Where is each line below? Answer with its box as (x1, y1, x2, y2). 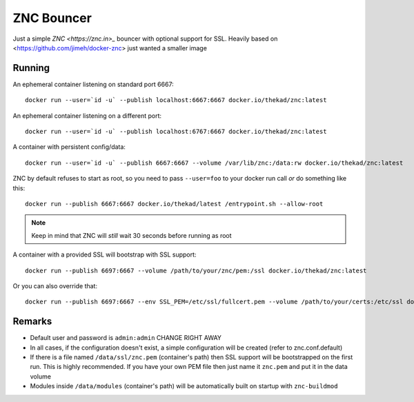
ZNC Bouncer (12, 10, 92, 26)
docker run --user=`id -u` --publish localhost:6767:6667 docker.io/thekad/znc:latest (25, 128, 327, 136)
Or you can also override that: (12, 281, 98, 290)
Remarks (12, 316, 52, 328)
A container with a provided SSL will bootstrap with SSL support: (12, 250, 197, 259)
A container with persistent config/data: (12, 143, 126, 151)
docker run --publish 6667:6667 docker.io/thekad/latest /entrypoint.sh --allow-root (25, 200, 324, 208)
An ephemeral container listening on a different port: (12, 111, 162, 120)
